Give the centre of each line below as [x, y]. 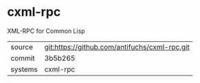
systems [24, 69]
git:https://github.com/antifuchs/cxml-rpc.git [117, 47]
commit [23, 58]
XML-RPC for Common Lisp [46, 31]
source [22, 47]
